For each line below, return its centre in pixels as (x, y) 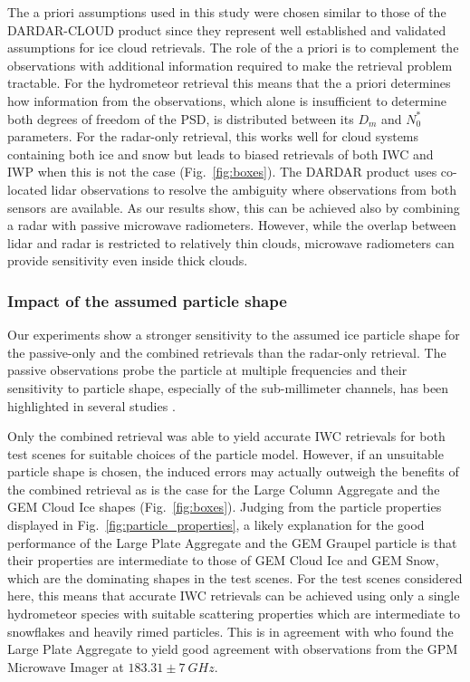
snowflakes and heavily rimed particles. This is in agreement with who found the (230, 631)
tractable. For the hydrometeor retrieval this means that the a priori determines (229, 83)
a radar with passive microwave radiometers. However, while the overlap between (232, 225)
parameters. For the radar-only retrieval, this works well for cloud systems (213, 136)
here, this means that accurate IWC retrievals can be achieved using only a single (234, 596)
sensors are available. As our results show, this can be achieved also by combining (234, 207)
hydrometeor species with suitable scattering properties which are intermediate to (234, 614)
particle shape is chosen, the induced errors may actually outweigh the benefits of (233, 471)
